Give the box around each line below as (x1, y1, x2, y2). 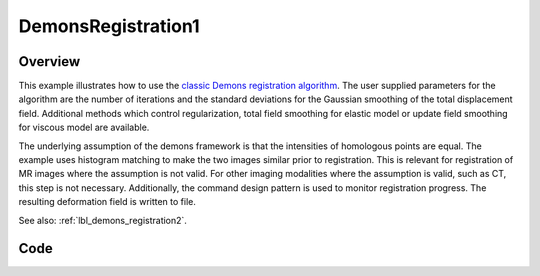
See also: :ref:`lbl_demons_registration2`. (18, 214, 187, 226)
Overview (18, 53, 81, 70)
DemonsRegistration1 (18, 15, 200, 37)
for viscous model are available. (18, 121, 150, 134)
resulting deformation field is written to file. (18, 196, 197, 208)
